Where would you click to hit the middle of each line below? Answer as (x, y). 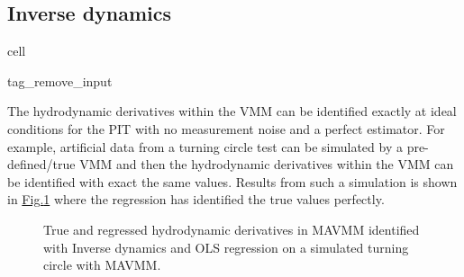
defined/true (41, 164)
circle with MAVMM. (102, 265)
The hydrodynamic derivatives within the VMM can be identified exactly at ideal (232, 111)
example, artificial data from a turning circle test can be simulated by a (205, 146)
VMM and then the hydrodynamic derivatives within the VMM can (267, 164)
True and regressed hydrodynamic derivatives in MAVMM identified (232, 229)
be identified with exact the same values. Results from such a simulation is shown (232, 181)
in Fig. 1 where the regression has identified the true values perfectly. (196, 199)
